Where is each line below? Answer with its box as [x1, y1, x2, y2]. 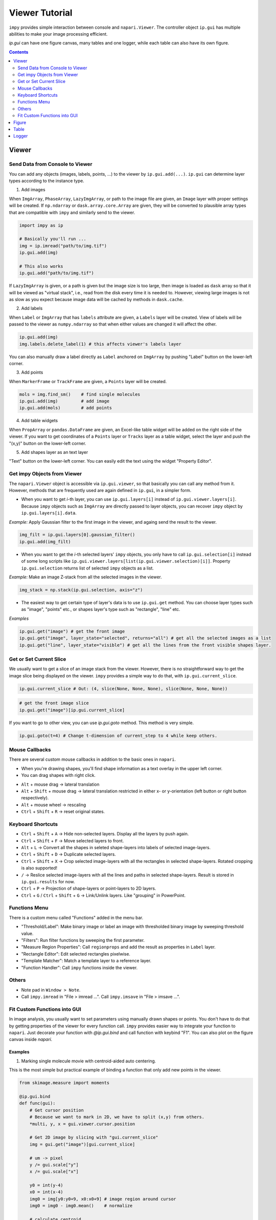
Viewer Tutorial [9, 7, 73, 18]
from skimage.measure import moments [19, 1080, 110, 1086]
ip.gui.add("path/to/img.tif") [19, 270, 95, 276]
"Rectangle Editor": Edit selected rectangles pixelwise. [21, 951, 131, 956]
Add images [21, 187, 46, 193]
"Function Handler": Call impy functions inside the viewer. [21, 964, 138, 971]
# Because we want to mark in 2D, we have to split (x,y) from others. [29, 1114, 205, 1120]
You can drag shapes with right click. [21, 773, 96, 778]
